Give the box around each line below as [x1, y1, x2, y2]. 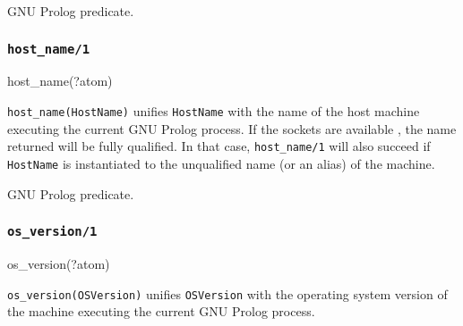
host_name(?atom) [7, 71, 113, 90]
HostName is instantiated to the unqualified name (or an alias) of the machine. [7, 154, 435, 172]
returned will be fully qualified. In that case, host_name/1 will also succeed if [7, 137, 431, 155]
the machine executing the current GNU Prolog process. [7, 302, 315, 321]
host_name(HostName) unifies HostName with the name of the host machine [7, 101, 420, 120]
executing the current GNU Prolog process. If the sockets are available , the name [7, 119, 457, 138]
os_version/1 [7, 224, 98, 239]
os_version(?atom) [7, 254, 110, 272]
